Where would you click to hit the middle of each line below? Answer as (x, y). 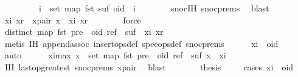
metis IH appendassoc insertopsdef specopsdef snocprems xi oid (141, 43)
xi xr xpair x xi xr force (73, 20)
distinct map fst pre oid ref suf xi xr (84, 32)
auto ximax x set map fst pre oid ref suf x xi (115, 55)
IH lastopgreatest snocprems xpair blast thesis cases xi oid (149, 66)
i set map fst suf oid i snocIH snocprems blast (154, 8)
